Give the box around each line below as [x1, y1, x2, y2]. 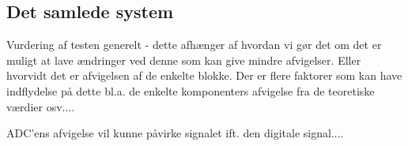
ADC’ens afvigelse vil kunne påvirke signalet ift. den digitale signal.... [6, 125, 344, 141]
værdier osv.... [6, 98, 75, 114]
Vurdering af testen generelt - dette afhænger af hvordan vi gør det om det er [6, 36, 382, 53]
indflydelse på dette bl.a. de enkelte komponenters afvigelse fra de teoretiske [6, 82, 375, 99]
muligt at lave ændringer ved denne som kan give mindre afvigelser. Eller [6, 51, 361, 68]
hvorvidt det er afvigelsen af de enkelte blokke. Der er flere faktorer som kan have [6, 67, 402, 84]
